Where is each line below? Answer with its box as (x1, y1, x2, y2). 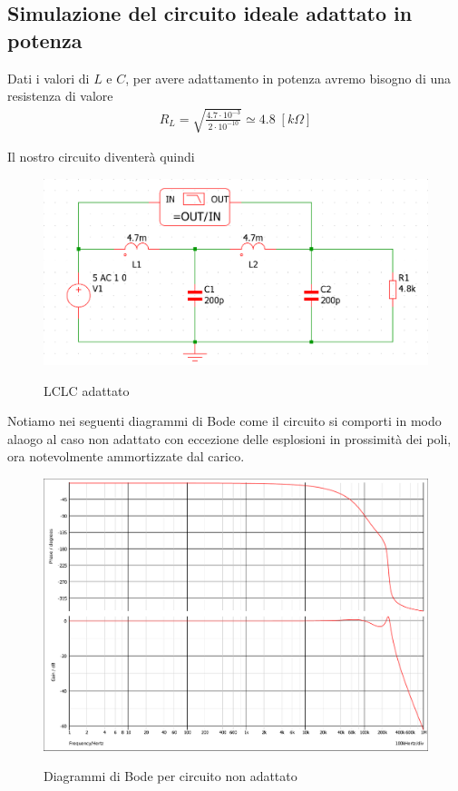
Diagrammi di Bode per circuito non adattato (44, 766, 297, 786)
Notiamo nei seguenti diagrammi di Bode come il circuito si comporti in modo (7, 411, 442, 430)
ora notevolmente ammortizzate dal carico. (7, 447, 245, 466)
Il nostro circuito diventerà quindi (7, 147, 195, 166)
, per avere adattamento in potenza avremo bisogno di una (125, 68, 451, 87)
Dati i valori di (7, 68, 90, 87)
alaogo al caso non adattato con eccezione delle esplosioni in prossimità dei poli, (7, 429, 452, 448)
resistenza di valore (7, 86, 113, 105)
